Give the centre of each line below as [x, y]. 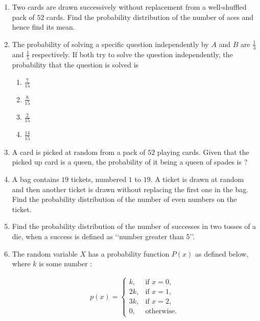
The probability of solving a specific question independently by [110, 44]
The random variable [45, 253]
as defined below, [222, 253]
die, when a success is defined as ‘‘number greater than [98, 236]
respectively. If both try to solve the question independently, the [132, 54]
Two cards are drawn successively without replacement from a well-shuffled [129, 7]
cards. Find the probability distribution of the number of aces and [150, 17]
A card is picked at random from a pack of [79, 152]
